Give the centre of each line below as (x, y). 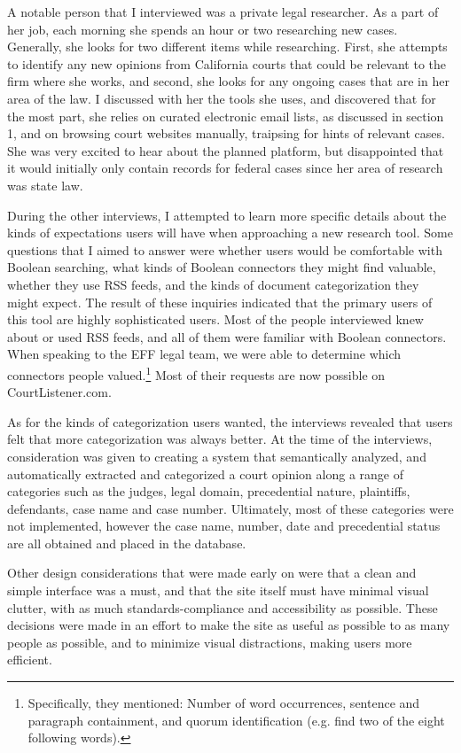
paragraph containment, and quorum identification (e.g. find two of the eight (236, 720)
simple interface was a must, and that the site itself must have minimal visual (218, 590)
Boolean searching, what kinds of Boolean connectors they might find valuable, (222, 267)
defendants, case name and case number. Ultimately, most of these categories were (230, 508)
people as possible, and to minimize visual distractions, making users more (210, 642)
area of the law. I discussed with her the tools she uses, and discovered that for (222, 98)
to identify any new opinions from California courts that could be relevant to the (227, 63)
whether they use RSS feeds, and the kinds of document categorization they (213, 284)
